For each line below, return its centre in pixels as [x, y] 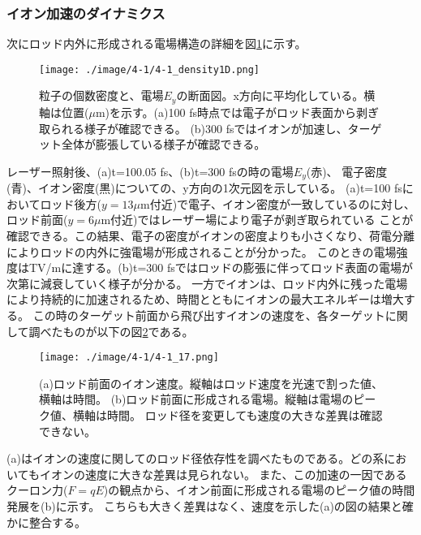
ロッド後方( [71, 203]
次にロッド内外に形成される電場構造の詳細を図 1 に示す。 [157, 43]
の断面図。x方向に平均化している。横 [276, 95]
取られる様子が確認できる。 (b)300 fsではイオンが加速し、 [193, 128]
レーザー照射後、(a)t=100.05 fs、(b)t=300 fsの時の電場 [150, 171]
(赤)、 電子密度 [347, 171]
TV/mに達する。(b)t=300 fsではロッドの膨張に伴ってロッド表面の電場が [221, 267]
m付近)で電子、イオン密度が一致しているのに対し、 [278, 203]
